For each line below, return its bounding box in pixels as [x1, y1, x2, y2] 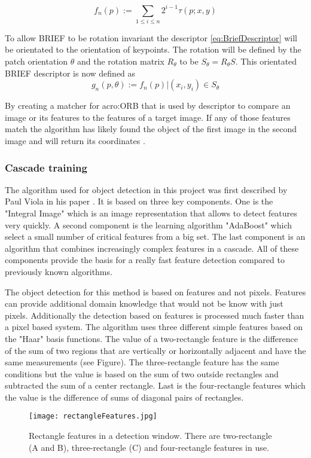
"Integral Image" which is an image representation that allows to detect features [5, 206, 297, 219]
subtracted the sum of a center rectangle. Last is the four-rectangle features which [5, 379, 306, 392]
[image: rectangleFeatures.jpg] [29, 412, 157, 421]
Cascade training [5, 160, 87, 175]
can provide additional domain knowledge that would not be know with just [5, 297, 283, 310]
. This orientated [235, 55, 297, 68]
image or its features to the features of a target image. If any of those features [5, 111, 291, 123]
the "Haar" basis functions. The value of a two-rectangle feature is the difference [5, 332, 298, 344]
